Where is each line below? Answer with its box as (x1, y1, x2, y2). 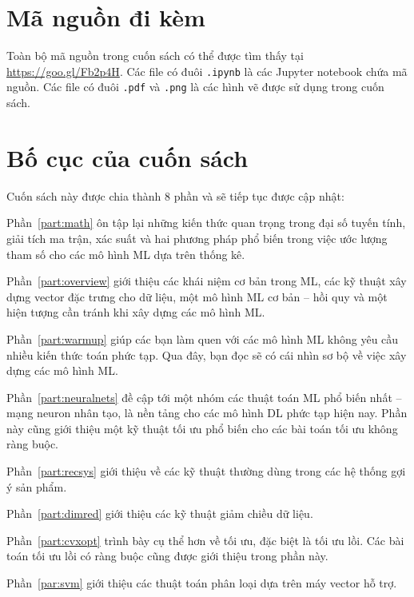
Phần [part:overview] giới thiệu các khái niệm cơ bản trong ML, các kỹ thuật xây (6, 273, 407, 289)
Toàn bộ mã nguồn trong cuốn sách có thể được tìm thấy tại (6, 47, 304, 64)
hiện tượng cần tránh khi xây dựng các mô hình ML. (6, 304, 265, 320)
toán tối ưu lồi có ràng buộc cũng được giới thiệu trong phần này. (6, 547, 328, 564)
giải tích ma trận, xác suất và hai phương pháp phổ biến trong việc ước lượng (6, 229, 388, 246)
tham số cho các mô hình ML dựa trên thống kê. (6, 245, 245, 262)
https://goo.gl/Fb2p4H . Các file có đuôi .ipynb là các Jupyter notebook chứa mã (6, 62, 408, 79)
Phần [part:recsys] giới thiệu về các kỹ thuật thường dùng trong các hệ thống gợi (6, 463, 406, 480)
